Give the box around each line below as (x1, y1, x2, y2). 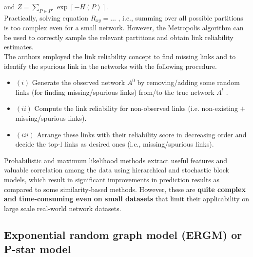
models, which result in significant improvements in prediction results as (4, 174, 220, 184)
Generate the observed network (32, 77, 125, 87)
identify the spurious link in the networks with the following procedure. (4, 61, 217, 71)
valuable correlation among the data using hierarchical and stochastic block (4, 165, 230, 175)
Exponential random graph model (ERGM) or (4, 227, 242, 242)
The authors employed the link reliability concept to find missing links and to (4, 51, 236, 62)
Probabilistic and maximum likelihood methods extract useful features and (4, 155, 227, 165)
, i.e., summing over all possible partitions (118, 12, 243, 22)
